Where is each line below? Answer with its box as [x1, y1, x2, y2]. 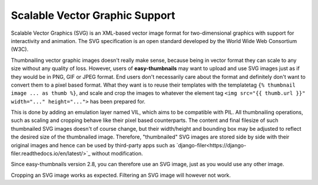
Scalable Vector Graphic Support [11, 9, 175, 22]
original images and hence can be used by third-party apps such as [11, 141, 175, 148]
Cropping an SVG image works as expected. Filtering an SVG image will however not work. [11, 171, 231, 179]
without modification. [91, 150, 143, 157]
